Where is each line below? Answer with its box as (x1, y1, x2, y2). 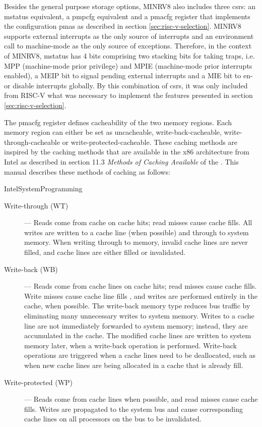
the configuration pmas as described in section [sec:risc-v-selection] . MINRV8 (4, 21, 241, 31)
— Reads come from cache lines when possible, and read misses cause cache (24, 394, 258, 404)
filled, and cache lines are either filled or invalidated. (24, 247, 186, 257)
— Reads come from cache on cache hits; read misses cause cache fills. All (24, 217, 252, 228)
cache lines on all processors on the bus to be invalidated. (24, 413, 202, 424)
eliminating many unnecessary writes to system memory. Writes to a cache (24, 310, 254, 321)
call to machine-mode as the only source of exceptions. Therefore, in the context (4, 40, 252, 51)
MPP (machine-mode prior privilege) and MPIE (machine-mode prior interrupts (4, 60, 252, 71)
